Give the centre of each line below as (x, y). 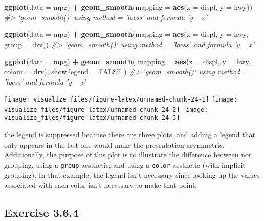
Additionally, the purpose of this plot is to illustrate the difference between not (128, 155)
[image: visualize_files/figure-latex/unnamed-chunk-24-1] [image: (121, 100)
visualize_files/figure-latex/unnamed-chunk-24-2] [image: (106, 109)
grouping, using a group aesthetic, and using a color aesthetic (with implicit (125, 164)
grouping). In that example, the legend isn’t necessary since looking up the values (132, 175)
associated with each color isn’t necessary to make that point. (101, 185)
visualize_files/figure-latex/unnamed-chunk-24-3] (92, 118)
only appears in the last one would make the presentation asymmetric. (114, 144)
